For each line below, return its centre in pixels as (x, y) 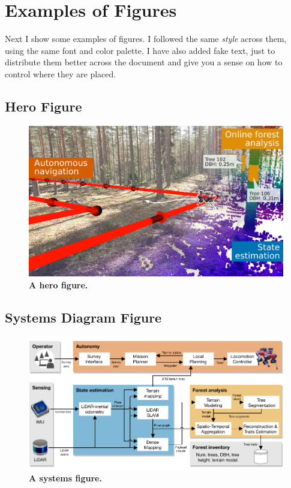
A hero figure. (58, 284)
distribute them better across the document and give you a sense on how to (144, 62)
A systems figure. (65, 478)
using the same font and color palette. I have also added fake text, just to (140, 50)
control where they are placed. (61, 73)
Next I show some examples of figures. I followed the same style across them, (146, 39)
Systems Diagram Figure (83, 317)
